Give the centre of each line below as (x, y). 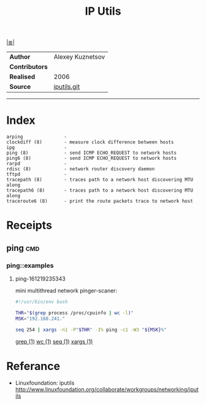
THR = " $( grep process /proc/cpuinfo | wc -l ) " (74, 313)
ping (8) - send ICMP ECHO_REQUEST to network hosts (91, 153)
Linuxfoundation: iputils (45, 383)
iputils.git (67, 87)
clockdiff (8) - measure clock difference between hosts (90, 142)
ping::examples (30, 265)
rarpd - (37, 164)
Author (20, 57)
